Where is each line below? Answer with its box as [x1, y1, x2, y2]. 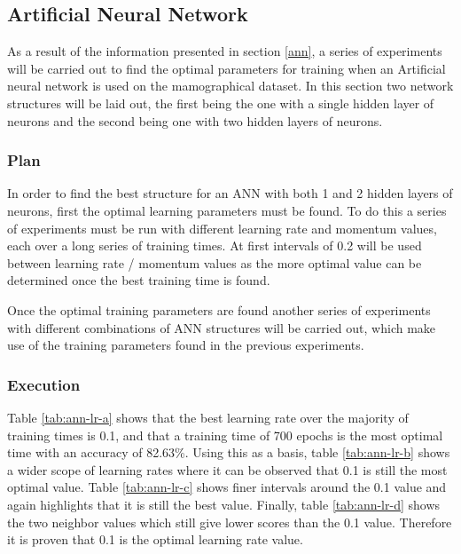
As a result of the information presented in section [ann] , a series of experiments [7, 42, 442, 60]
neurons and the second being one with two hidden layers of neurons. [7, 111, 383, 130]
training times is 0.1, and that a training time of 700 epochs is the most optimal [7, 425, 443, 444]
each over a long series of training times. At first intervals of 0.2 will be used [7, 236, 422, 255]
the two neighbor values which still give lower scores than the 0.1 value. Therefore [7, 512, 452, 531]
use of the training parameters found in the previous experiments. [7, 336, 364, 354]
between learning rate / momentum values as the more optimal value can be [7, 253, 422, 272]
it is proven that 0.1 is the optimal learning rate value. [7, 530, 303, 549]
